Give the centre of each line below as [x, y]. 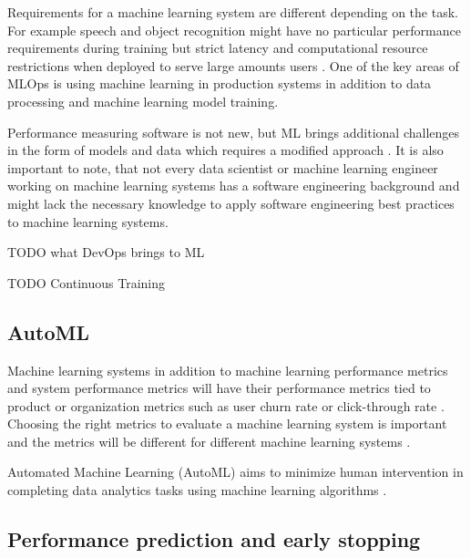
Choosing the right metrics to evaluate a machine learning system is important [227, 424]
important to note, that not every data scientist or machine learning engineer [223, 167]
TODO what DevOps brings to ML [106, 252]
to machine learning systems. [88, 221]
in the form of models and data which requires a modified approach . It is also [225, 150]
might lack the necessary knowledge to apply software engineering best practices [231, 203]
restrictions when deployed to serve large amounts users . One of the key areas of [233, 65]
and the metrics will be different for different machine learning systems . [209, 441]
